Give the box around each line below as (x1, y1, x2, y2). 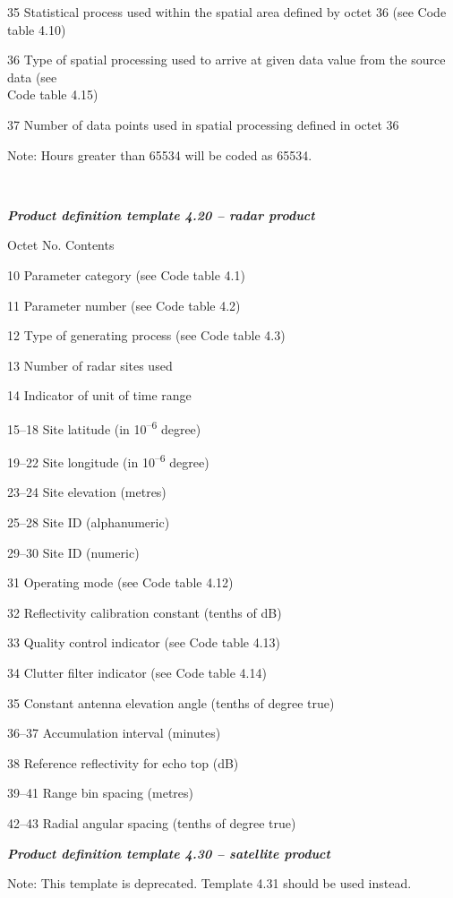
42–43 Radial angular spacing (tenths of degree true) (7, 813, 296, 832)
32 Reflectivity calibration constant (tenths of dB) (7, 603, 282, 621)
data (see (7, 67, 57, 86)
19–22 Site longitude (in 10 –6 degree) (7, 450, 209, 471)
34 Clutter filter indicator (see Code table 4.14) (7, 663, 267, 681)
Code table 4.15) (7, 85, 98, 104)
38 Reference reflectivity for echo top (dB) (7, 753, 239, 772)
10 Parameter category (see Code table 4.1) (7, 265, 245, 284)
